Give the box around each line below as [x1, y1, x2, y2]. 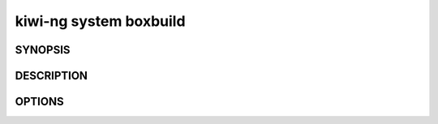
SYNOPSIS [15, 43, 71, 57]
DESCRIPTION [15, 69, 88, 83]
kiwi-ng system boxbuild [15, 12, 186, 30]
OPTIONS [15, 95, 64, 109]
